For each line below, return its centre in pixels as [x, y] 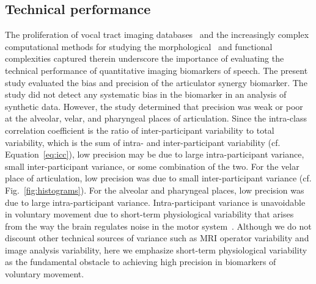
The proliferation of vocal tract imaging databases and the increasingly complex [157, 35]
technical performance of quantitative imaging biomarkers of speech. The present [156, 70]
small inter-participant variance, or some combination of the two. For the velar [152, 166]
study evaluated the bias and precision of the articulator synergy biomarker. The [156, 82]
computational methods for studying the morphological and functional [139, 46]
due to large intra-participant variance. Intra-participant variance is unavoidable [155, 202]
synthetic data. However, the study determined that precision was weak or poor [154, 106]
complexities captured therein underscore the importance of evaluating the [145, 58]
